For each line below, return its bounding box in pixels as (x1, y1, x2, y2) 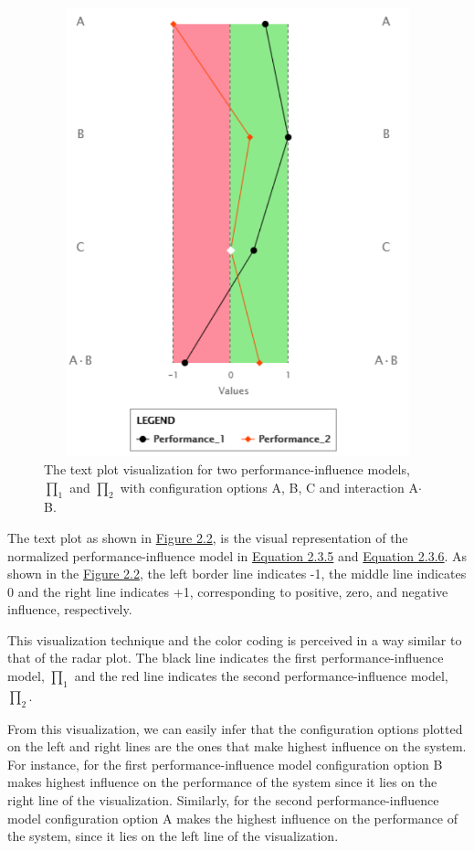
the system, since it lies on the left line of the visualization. (7, 826, 339, 846)
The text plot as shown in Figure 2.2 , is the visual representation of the (7, 527, 408, 547)
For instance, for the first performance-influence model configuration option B (7, 754, 443, 773)
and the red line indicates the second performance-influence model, (74, 666, 448, 686)
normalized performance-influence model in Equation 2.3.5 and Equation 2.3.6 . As (7, 546, 468, 565)
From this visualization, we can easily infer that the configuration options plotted (7, 718, 463, 738)
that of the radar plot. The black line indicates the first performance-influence (7, 648, 444, 667)
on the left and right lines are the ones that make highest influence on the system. (7, 737, 467, 756)
